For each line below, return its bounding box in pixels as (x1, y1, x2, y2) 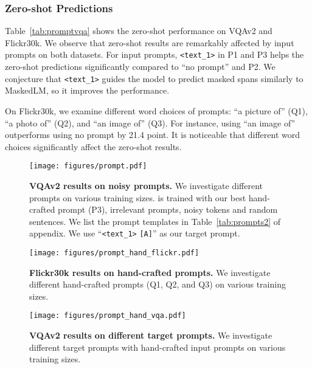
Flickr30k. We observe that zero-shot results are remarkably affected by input (5, 36, 294, 49)
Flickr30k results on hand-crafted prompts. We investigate (29, 266, 271, 278)
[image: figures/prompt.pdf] (29, 162, 147, 171)
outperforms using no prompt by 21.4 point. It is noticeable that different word (5, 128, 300, 141)
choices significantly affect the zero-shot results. (5, 140, 182, 153)
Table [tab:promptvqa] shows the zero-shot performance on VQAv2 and (5, 24, 272, 37)
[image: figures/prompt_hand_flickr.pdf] (29, 248, 199, 257)
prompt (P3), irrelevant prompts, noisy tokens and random (58, 203, 278, 216)
